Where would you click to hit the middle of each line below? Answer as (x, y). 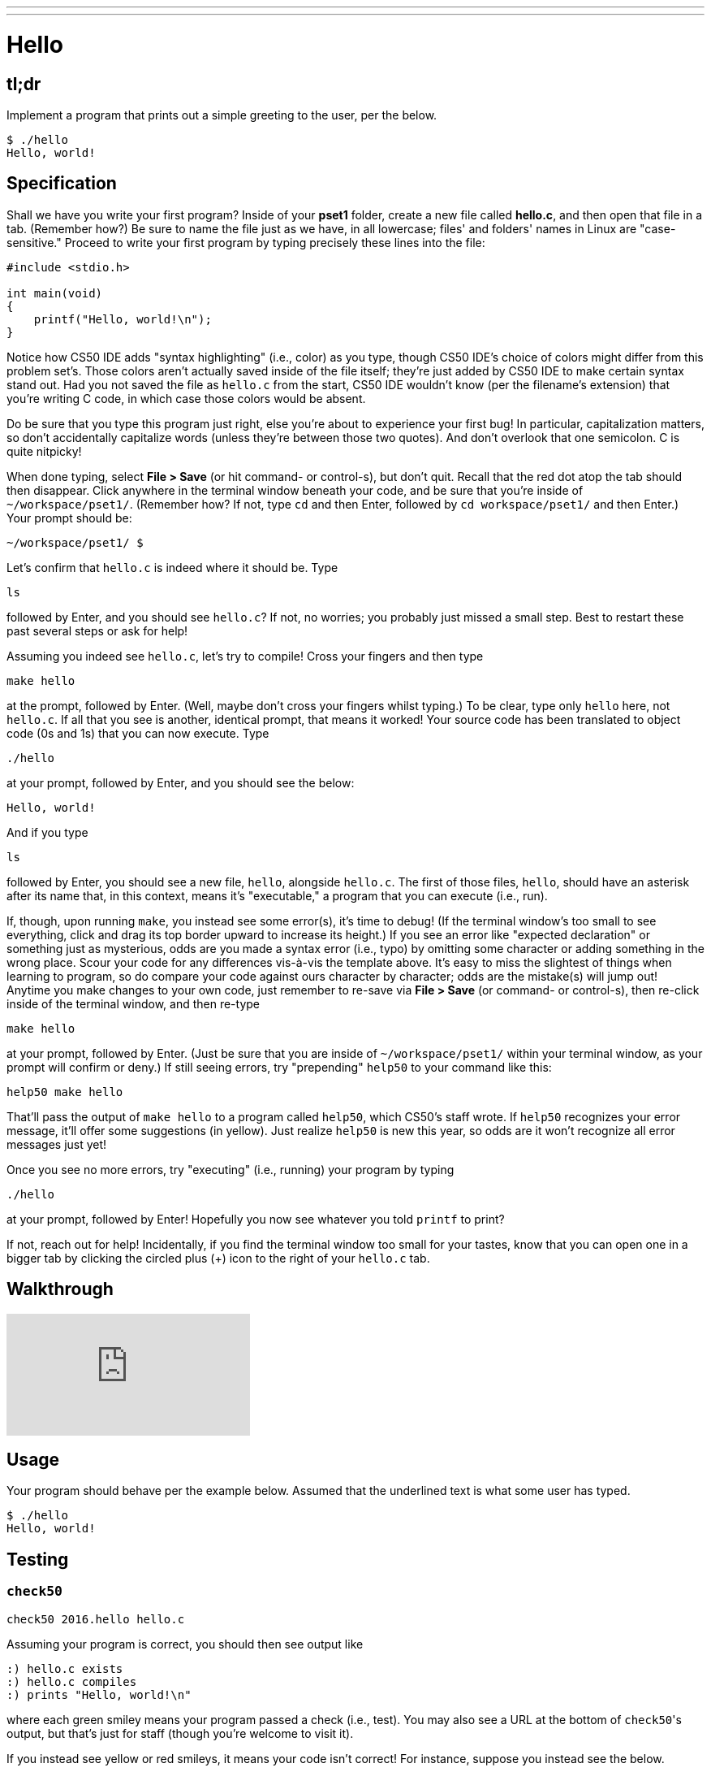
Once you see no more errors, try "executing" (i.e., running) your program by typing (231, 1169)
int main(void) (55, 293)
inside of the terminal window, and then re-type (133, 1003)
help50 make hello (65, 1092)
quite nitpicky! (44, 451)
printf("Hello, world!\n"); (123, 319)
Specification (62, 184)
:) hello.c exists (65, 1668)
